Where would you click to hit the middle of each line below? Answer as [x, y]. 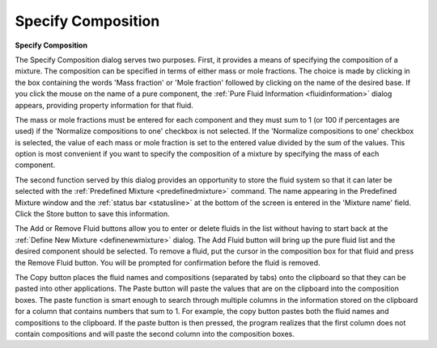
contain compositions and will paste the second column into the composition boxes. [155, 333]
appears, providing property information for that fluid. [104, 105]
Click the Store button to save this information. [92, 214]
